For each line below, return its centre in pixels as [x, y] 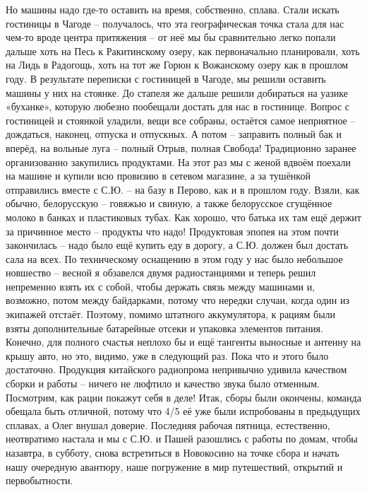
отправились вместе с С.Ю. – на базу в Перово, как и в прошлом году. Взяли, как [183, 189]
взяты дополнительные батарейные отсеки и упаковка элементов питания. [164, 328]
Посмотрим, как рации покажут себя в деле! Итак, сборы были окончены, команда [183, 397]
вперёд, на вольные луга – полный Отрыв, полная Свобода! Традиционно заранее [181, 147]
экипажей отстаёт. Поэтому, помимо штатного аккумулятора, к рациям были [171, 314]
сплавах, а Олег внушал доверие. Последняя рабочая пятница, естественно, [168, 424]
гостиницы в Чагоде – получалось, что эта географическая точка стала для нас [175, 23]
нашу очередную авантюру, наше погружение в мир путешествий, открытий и [174, 466]
